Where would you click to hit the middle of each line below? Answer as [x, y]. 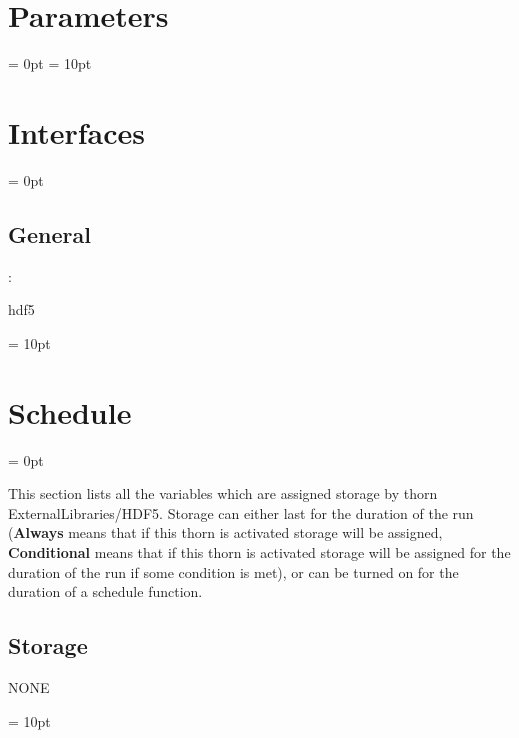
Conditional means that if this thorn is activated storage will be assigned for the [259, 551]
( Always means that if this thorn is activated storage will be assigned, [225, 532]
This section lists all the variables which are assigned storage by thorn [223, 493]
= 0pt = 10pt [50, 63]
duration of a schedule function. [105, 591]
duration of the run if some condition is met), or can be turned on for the [233, 571]
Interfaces [77, 131]
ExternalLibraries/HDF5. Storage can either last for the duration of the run [241, 512]
